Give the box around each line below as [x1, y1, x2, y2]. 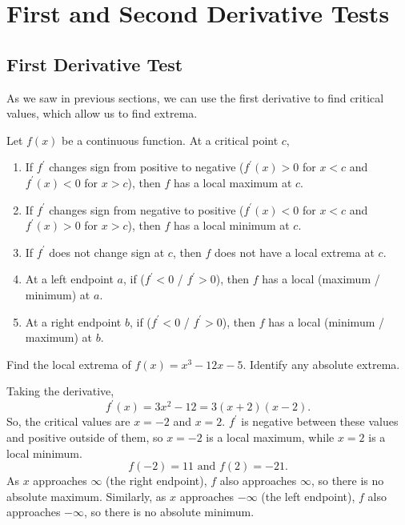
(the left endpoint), [261, 487, 355, 504]
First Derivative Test [6, 51, 183, 76]
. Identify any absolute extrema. [243, 355, 400, 372]
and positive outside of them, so [6, 428, 163, 445]
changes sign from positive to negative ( [49, 158, 244, 175]
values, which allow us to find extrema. [6, 105, 198, 122]
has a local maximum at [173, 174, 292, 190]
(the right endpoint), [106, 472, 207, 489]
